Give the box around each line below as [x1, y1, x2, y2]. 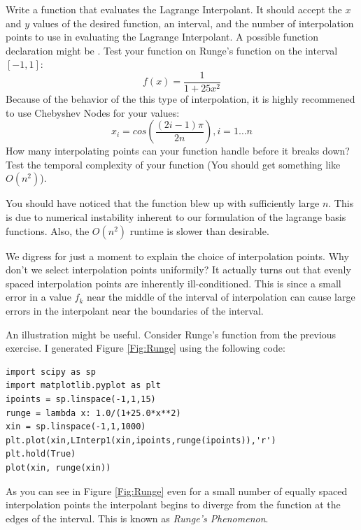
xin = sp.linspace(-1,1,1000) [6, 422, 146, 432]
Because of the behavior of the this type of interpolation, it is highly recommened [6, 92, 355, 106]
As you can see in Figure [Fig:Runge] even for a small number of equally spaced [6, 483, 348, 498]
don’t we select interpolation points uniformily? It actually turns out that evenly [6, 262, 351, 277]
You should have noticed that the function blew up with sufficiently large [6, 196, 320, 210]
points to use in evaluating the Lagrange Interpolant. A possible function [6, 29, 319, 44]
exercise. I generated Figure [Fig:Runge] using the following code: [6, 341, 285, 355]
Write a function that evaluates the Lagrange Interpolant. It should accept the [6, 2, 342, 16]
